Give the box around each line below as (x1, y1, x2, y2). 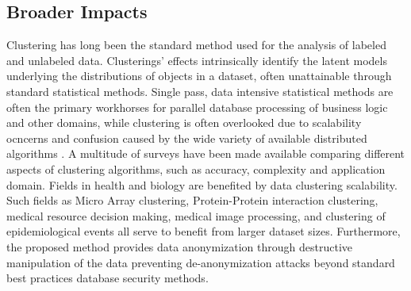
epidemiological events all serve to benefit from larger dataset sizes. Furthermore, (6, 223, 401, 239)
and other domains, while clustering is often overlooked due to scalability (6, 114, 362, 131)
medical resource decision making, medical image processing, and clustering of (6, 207, 386, 224)
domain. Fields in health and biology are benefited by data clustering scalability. (6, 176, 398, 193)
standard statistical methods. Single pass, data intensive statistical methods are (6, 82, 394, 99)
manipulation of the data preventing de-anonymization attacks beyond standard (6, 254, 395, 270)
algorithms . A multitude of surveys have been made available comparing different (6, 145, 405, 162)
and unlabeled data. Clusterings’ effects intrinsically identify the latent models (6, 52, 387, 68)
